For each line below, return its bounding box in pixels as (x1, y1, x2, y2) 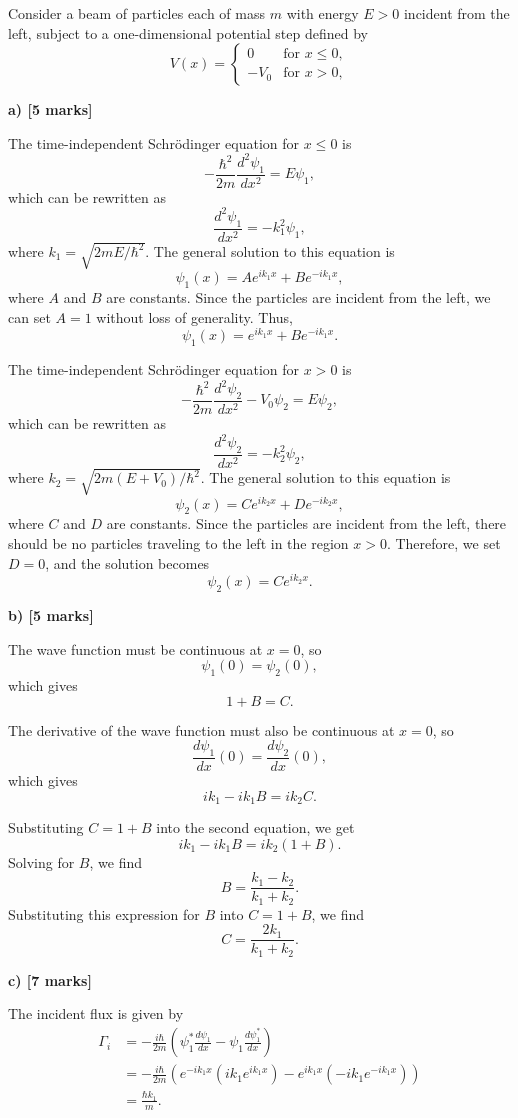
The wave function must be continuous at (8, 638, 263, 659)
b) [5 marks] (8, 605, 94, 626)
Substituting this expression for (8, 903, 200, 924)
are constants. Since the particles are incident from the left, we (106, 287, 491, 308)
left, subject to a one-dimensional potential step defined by (8, 22, 368, 43)
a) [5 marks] (8, 99, 93, 120)
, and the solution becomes (45, 552, 210, 573)
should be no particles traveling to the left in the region (8, 532, 349, 553)
